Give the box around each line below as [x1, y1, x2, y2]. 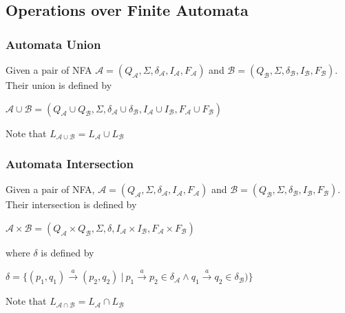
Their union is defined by [6, 78, 112, 92]
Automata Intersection [6, 155, 134, 172]
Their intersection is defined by [6, 197, 137, 212]
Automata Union [6, 35, 101, 52]
